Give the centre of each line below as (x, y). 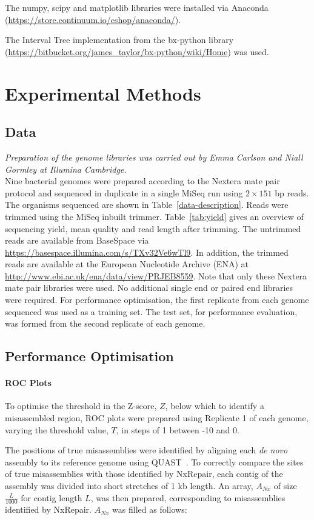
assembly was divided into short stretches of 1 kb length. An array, (129, 485)
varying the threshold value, (57, 429)
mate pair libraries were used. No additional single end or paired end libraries (149, 288)
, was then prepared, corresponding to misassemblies (188, 497)
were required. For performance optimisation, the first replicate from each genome (157, 300)
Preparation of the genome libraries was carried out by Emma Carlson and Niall (154, 157)
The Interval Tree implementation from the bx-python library (119, 40)
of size (285, 485)
